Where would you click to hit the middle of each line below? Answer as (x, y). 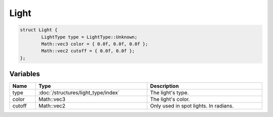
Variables (25, 74)
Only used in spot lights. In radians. (192, 106)
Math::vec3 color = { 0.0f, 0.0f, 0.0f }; (95, 44)
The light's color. (170, 99)
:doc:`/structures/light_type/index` (79, 93)
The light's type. (169, 93)
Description (164, 86)
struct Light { (39, 30)
